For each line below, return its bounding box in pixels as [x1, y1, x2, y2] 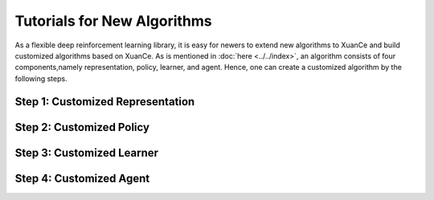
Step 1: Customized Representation [14, 95, 195, 108]
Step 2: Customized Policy [14, 120, 150, 134]
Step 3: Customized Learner [14, 145, 159, 160]
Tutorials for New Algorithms [14, 12, 212, 30]
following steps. [14, 73, 68, 84]
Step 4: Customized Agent [14, 171, 150, 185]
